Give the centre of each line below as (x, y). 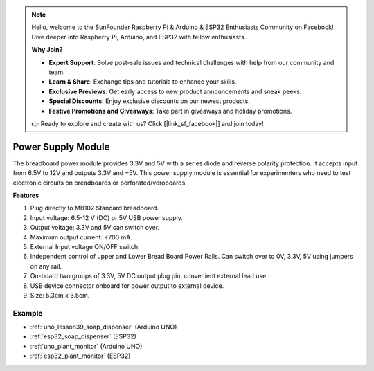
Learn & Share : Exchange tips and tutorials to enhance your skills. (143, 82)
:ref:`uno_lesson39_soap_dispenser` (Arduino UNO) (104, 327)
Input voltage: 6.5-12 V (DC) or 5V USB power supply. (107, 217)
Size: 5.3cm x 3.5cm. (60, 295)
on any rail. (46, 266)
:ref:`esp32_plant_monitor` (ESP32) (80, 356)
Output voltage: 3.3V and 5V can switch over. (95, 228)
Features (26, 195)
